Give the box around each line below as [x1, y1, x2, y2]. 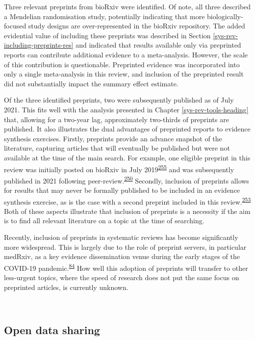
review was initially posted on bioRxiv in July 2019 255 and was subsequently [4, 162, 234, 174]
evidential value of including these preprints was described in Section [4, 30, 211, 40]
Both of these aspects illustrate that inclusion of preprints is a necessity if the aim [4, 206, 251, 216]
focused [4, 21, 26, 31]
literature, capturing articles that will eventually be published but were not [4, 143, 230, 153]
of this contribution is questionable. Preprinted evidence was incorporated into [4, 59, 240, 69]
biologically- [207, 11, 243, 21]
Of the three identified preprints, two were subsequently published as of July [4, 95, 234, 105]
